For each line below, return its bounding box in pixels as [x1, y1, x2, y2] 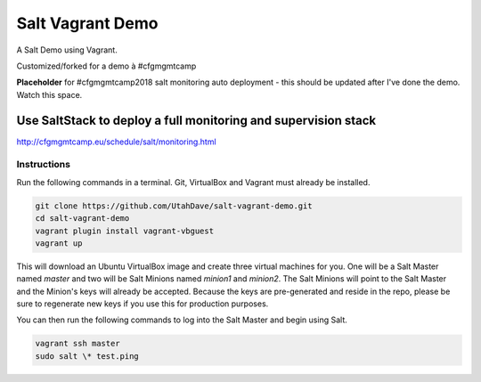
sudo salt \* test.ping [35, 351, 140, 361]
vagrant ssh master [35, 338, 120, 349]
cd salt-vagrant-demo [35, 214, 130, 224]
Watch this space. [16, 89, 83, 100]
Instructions [16, 158, 71, 171]
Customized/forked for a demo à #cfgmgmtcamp [16, 61, 197, 71]
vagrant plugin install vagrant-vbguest [35, 225, 214, 236]
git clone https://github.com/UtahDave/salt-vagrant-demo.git [35, 200, 313, 211]
